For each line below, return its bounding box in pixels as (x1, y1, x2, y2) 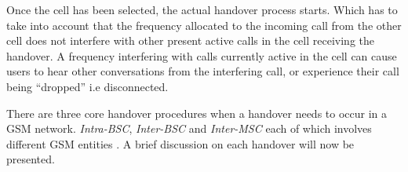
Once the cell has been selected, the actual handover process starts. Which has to (6, 2, 398, 17)
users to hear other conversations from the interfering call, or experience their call (6, 63, 399, 79)
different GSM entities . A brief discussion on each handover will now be (6, 135, 355, 152)
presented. (6, 151, 55, 167)
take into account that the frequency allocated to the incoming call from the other (6, 16, 402, 33)
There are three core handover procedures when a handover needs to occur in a (6, 104, 388, 121)
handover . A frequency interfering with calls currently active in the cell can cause (6, 47, 397, 64)
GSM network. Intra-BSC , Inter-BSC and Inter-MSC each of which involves (6, 120, 372, 137)
